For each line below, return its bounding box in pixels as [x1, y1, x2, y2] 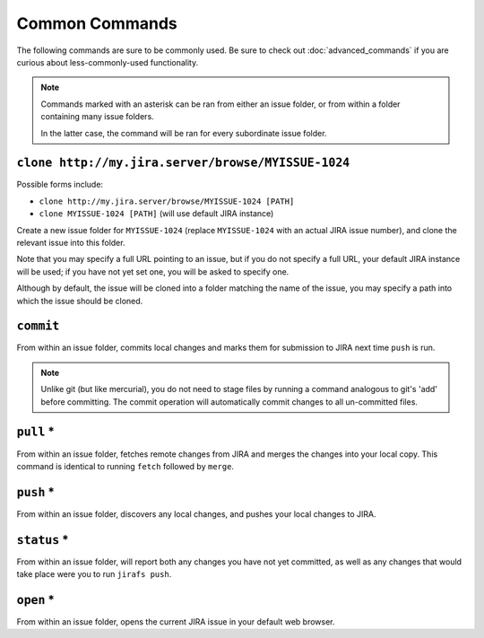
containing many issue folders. [40, 111, 154, 122]
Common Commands [16, 13, 178, 33]
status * [16, 532, 69, 547]
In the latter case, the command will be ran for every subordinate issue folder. [40, 127, 327, 138]
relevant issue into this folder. [16, 237, 125, 248]
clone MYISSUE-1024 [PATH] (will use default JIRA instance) [39, 208, 274, 219]
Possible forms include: [16, 179, 103, 190]
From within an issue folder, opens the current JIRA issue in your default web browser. [16, 616, 335, 627]
